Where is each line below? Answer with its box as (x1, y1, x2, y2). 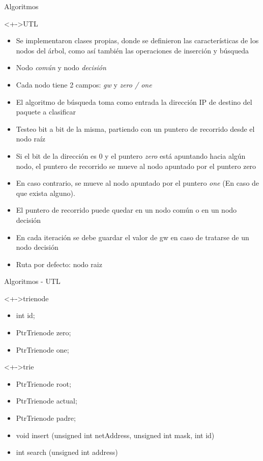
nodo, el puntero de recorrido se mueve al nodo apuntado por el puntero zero (16, 160, 256, 171)
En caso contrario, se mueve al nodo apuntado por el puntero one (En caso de (16, 178, 259, 188)
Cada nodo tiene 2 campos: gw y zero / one (16, 79, 152, 90)
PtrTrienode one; (16, 344, 69, 355)
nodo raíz (16, 133, 46, 144)
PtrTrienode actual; (16, 395, 77, 406)
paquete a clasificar (16, 106, 76, 117)
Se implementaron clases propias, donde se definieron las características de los (16, 35, 259, 46)
